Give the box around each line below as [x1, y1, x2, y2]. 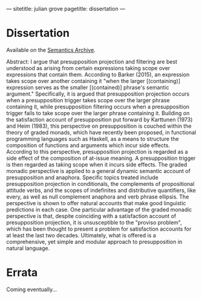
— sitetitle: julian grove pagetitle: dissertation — [6, 5, 126, 12]
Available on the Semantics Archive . [6, 46, 96, 53]
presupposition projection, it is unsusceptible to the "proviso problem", [6, 218, 183, 226]
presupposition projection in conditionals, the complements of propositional [6, 180, 195, 187]
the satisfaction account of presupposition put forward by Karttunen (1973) [6, 116, 193, 123]
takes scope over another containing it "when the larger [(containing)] [6, 77, 180, 84]
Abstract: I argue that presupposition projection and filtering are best [6, 57, 177, 65]
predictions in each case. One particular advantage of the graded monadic [6, 206, 192, 213]
